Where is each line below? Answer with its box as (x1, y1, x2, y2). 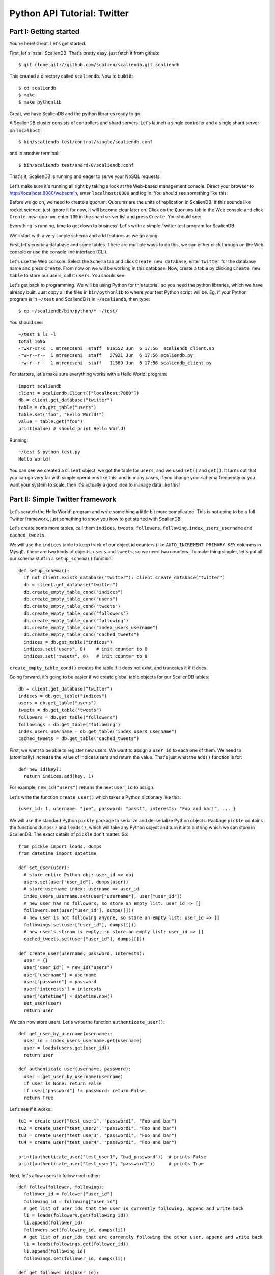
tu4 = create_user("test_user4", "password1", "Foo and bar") (18, 1139, 177, 1145)
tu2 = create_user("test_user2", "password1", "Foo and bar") (18, 1125, 177, 1131)
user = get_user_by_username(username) (23, 1074, 123, 1079)
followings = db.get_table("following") (18, 722, 121, 727)
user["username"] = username (23, 972, 97, 978)
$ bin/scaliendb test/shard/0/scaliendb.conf (18, 162, 134, 168)
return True (23, 1095, 53, 1101)
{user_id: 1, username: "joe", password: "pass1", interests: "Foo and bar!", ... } (18, 806, 236, 812)
